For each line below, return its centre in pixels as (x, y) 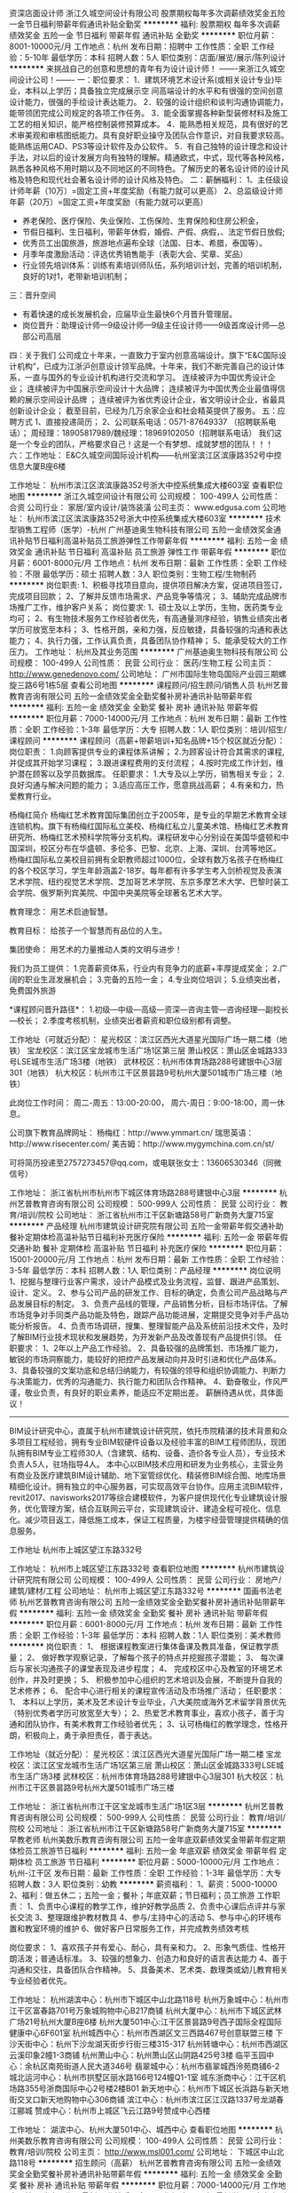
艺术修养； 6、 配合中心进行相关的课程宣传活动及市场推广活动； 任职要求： (147, 1691)
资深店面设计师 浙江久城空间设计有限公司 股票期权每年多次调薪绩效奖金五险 (147, 13)
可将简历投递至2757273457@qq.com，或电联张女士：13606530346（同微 (145, 1163)
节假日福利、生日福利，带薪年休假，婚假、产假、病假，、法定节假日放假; (153, 232)
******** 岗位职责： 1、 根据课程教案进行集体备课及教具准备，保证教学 (141, 1646)
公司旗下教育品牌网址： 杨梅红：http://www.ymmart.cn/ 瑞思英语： (132, 1132)
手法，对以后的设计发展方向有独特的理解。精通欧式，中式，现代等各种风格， (149, 157)
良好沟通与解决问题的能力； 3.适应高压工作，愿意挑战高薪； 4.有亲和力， (143, 785)
